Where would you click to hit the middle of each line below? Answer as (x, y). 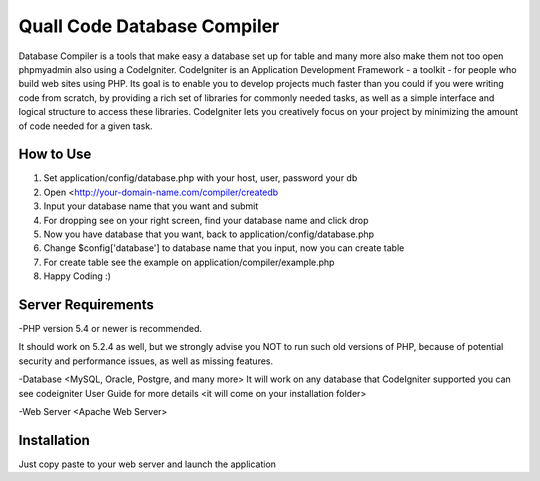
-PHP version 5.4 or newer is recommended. (110, 329)
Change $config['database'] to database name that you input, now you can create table (224, 248)
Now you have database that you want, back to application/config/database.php (209, 234)
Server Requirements (86, 304)
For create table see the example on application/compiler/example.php (189, 262)
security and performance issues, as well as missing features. (146, 361)
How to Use (55, 154)
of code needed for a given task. (86, 126)
